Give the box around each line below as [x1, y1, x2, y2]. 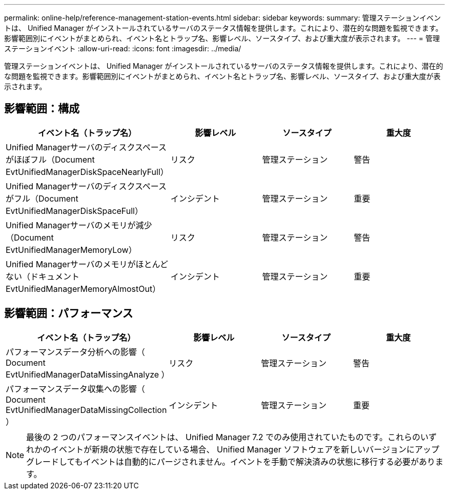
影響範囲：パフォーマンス [4, 307, 133, 320]
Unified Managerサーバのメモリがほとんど [6, 259, 169, 269]
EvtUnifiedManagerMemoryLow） [6, 244, 137, 255]
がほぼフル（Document [6, 154, 95, 165]
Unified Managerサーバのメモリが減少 [6, 220, 152, 230]
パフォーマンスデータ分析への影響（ [6, 346, 145, 357]
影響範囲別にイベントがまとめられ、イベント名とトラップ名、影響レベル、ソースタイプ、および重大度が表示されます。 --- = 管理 [4, 34, 440, 43]
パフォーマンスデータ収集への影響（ [6, 383, 145, 394]
